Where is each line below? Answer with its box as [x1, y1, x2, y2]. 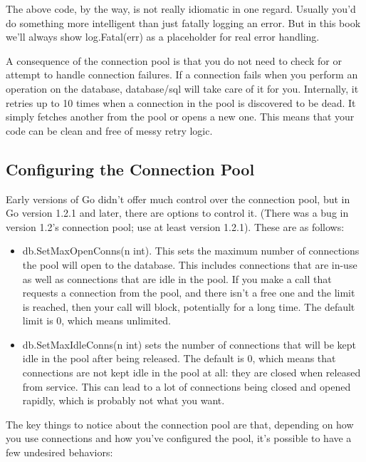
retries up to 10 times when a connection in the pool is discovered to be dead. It [6, 95, 356, 110]
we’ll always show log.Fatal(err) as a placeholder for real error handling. [6, 29, 320, 44]
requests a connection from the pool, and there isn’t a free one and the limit [22, 285, 355, 300]
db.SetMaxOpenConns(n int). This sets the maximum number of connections [22, 243, 360, 258]
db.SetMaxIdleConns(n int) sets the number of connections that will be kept [22, 337, 356, 351]
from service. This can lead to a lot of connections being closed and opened [22, 379, 351, 394]
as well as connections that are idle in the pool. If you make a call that [22, 271, 332, 286]
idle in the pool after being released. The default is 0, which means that [22, 351, 336, 366]
